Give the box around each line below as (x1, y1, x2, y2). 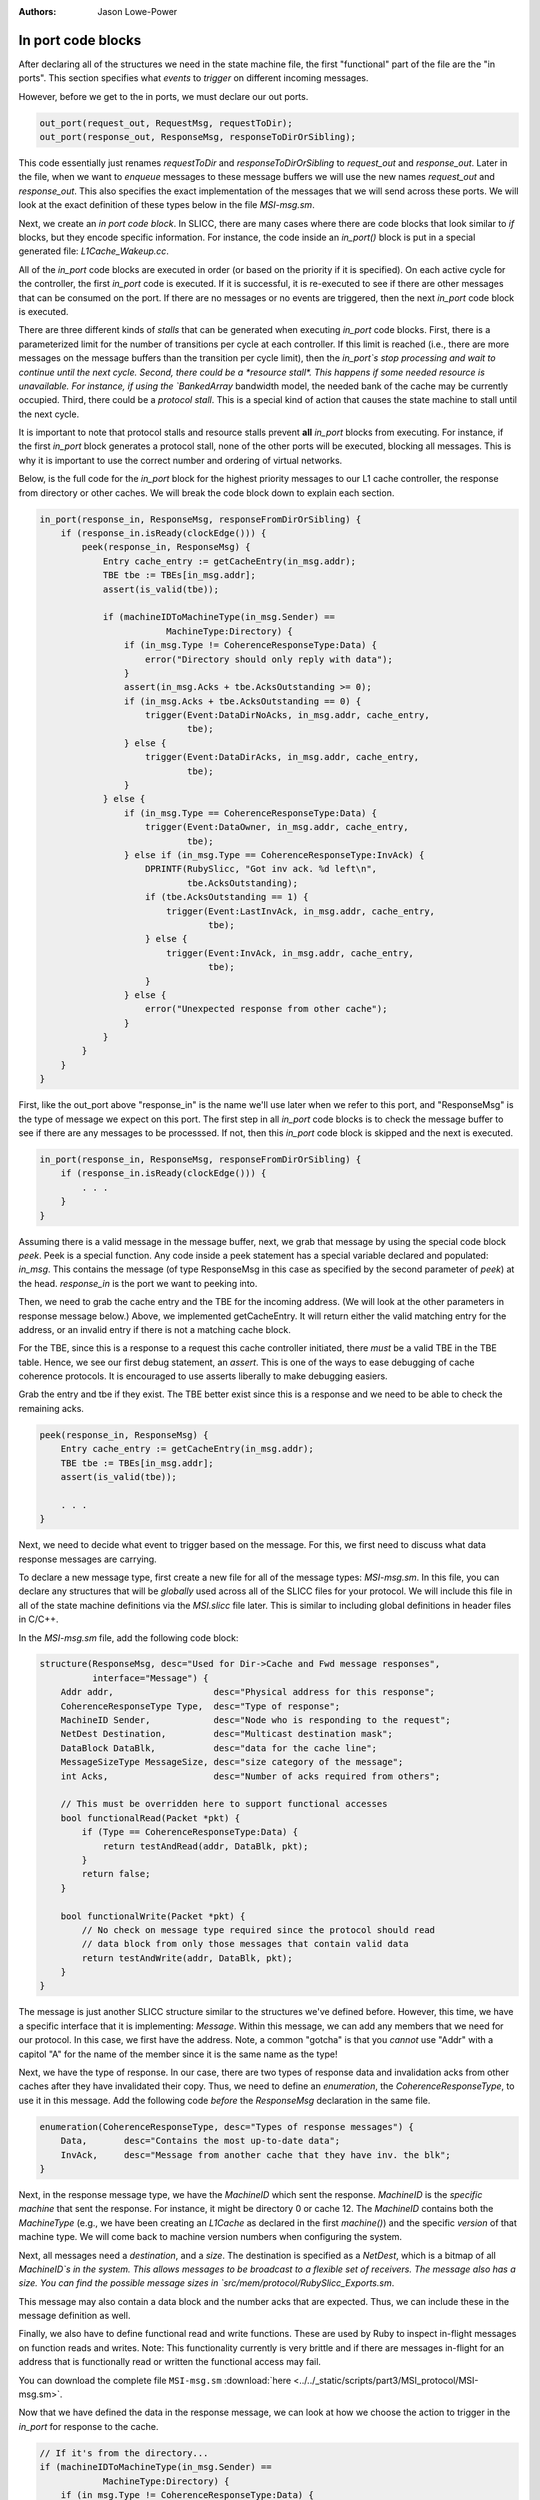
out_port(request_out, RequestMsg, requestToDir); (39, 117, 294, 129)
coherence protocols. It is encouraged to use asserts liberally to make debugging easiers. (18, 1370, 389, 1382)
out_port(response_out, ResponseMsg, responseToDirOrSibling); (39, 131, 357, 143)
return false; (81, 1868, 151, 1880)
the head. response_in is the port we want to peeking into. (18, 1277, 258, 1289)
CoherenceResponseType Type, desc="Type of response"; (60, 1700, 341, 1712)
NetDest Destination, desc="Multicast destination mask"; (60, 1728, 394, 1740)
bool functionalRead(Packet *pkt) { (60, 1812, 240, 1824)
